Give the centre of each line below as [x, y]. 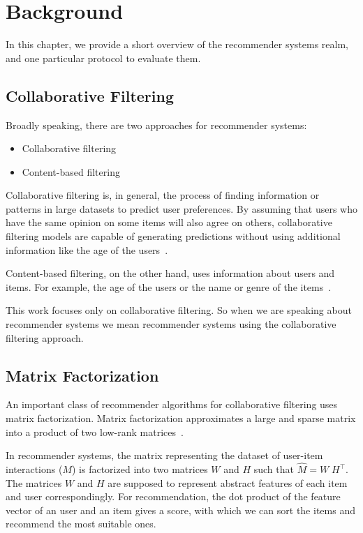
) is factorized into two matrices [140, 469]
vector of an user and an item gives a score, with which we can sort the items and [180, 510]
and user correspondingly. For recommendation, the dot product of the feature [173, 496]
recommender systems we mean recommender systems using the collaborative [171, 324]
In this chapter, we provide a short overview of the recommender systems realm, [177, 44]
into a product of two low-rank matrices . [95, 431]
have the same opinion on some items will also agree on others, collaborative [169, 222]
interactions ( [34, 469]
